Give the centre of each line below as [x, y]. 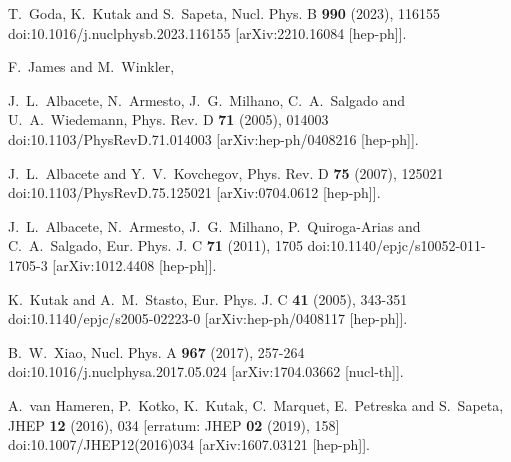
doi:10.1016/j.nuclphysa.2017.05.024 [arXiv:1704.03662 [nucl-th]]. [206, 371]
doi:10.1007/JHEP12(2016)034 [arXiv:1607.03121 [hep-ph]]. [189, 444]
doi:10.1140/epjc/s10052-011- [396, 245]
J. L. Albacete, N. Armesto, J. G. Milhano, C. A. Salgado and [207, 99]
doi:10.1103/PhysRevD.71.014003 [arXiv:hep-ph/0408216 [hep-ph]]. [213, 138]
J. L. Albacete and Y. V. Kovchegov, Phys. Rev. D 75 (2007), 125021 [226, 172]
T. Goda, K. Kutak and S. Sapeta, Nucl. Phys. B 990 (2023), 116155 [224, 13]
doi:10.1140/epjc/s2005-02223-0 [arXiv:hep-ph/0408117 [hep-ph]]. [208, 318]
